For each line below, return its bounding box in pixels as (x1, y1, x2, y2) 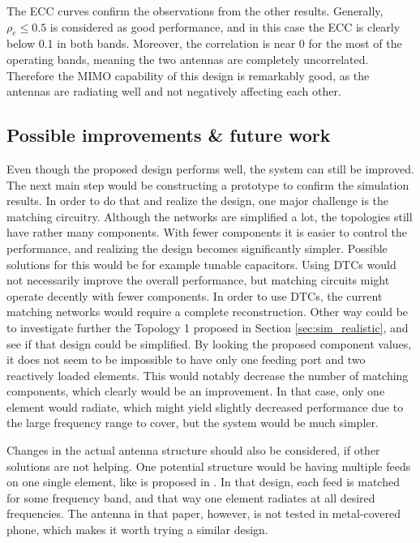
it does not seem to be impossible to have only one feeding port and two (6, 351, 366, 368)
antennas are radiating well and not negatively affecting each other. (6, 83, 341, 100)
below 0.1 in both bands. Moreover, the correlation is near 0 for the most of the (6, 35, 402, 52)
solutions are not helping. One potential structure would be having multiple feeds (6, 457, 411, 474)
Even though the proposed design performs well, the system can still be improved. (6, 160, 414, 177)
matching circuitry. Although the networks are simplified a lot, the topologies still (6, 207, 413, 224)
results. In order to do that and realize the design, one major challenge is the (6, 192, 389, 209)
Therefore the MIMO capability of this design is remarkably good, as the (6, 66, 370, 83)
